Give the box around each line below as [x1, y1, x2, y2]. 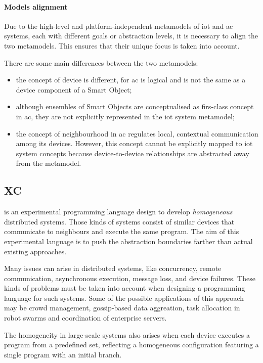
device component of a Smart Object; [16, 84, 132, 95]
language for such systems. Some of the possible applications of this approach [4, 292, 244, 303]
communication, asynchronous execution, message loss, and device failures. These [4, 273, 255, 283]
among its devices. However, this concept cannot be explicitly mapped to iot [16, 138, 253, 149]
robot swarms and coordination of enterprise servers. [4, 312, 167, 323]
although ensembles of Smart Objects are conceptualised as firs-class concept [16, 101, 254, 112]
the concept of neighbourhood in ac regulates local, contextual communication [16, 128, 258, 139]
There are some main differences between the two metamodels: [4, 57, 198, 68]
